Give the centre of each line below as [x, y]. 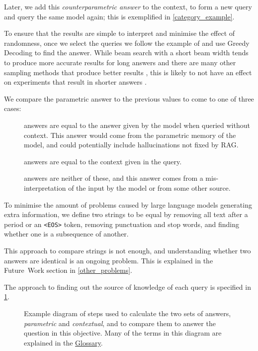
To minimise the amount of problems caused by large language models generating [128, 204]
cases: [13, 108]
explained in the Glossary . [63, 342]
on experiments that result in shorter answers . [75, 82]
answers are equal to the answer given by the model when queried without [137, 125]
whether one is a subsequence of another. [66, 234]
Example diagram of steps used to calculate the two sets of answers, [128, 313]
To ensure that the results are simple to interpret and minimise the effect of [120, 33]
